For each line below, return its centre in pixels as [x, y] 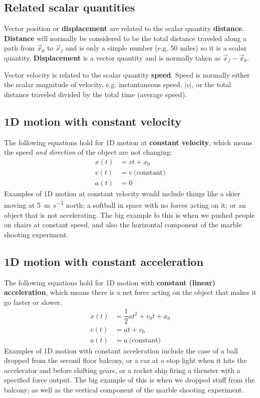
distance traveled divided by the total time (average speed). [95, 94]
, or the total [211, 84]
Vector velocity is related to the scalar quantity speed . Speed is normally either [127, 74]
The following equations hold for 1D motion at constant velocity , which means [128, 142]
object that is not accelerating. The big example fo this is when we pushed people [129, 215]
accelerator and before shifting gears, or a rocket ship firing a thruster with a [122, 370]
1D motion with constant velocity [93, 121]
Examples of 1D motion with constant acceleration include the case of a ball [121, 350]
